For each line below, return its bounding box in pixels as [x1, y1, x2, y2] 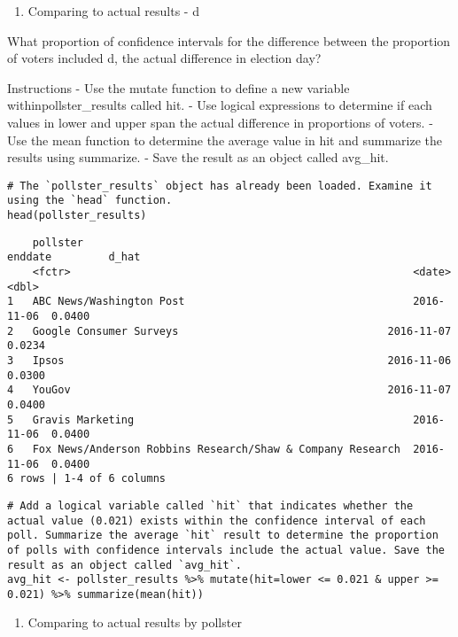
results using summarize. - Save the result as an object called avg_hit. [7, 148, 389, 167]
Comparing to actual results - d [27, 2, 199, 19]
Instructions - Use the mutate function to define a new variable [7, 78, 350, 97]
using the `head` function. [7, 194, 173, 207]
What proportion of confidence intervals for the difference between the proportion [7, 31, 451, 50]
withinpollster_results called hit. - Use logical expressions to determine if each [7, 96, 432, 114]
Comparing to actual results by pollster [27, 613, 242, 632]
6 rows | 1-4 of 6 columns [7, 472, 166, 486]
